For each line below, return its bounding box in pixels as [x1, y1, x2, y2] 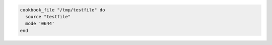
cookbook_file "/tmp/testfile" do [20, 7, 105, 12]
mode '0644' [25, 21, 55, 27]
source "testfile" [25, 14, 71, 19]
